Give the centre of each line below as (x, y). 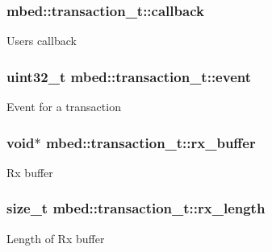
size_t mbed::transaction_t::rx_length (136, 208)
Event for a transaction (64, 107)
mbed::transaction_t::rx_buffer (151, 142)
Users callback (42, 41)
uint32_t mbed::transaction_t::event (129, 76)
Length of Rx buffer (56, 238)
